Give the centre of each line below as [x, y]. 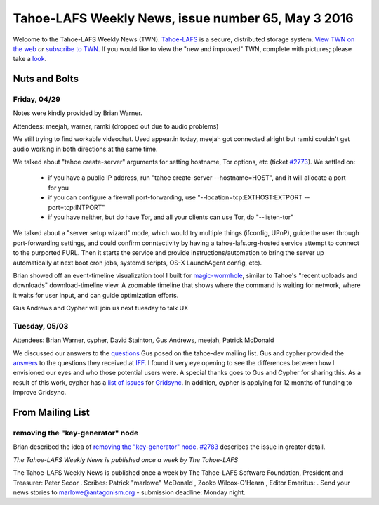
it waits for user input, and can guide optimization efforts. [96, 295]
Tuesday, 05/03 [41, 326]
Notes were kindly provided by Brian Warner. [78, 113]
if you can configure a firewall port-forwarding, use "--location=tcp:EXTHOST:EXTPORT [175, 197]
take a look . [30, 59]
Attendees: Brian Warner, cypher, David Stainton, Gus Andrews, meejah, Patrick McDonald [144, 340]
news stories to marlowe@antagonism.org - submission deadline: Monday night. [129, 492]
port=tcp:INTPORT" [77, 207]
